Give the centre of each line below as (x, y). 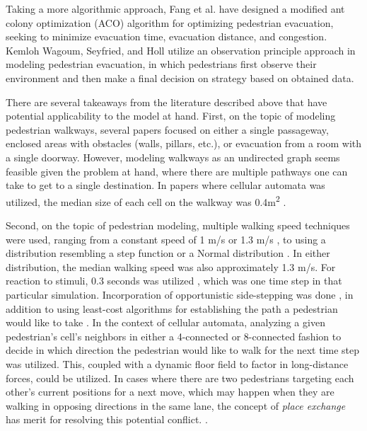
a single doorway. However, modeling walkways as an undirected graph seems (173, 157)
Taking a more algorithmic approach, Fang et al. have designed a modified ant (175, 8)
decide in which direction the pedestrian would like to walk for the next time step (182, 350)
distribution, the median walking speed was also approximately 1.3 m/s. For (171, 266)
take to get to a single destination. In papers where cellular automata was (165, 185)
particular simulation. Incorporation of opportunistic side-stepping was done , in (180, 294)
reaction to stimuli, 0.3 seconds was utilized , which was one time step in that (174, 281)
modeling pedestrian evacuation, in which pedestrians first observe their (161, 64)
